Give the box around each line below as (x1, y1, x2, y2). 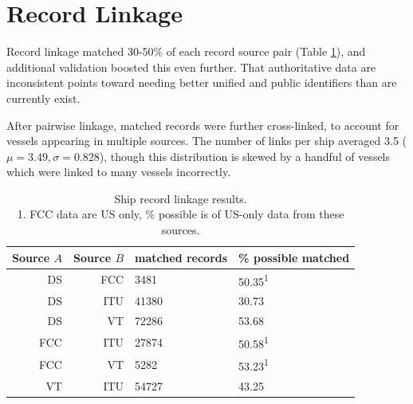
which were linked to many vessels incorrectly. (6, 163, 231, 180)
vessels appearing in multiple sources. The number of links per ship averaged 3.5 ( (6, 132, 407, 149)
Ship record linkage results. (114, 190, 247, 206)
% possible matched (238, 249, 350, 265)
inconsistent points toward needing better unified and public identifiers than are (6, 74, 397, 91)
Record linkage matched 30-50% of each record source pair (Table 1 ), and (6, 43, 366, 60)
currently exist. (6, 89, 81, 106)
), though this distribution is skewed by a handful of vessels (99, 147, 391, 164)
